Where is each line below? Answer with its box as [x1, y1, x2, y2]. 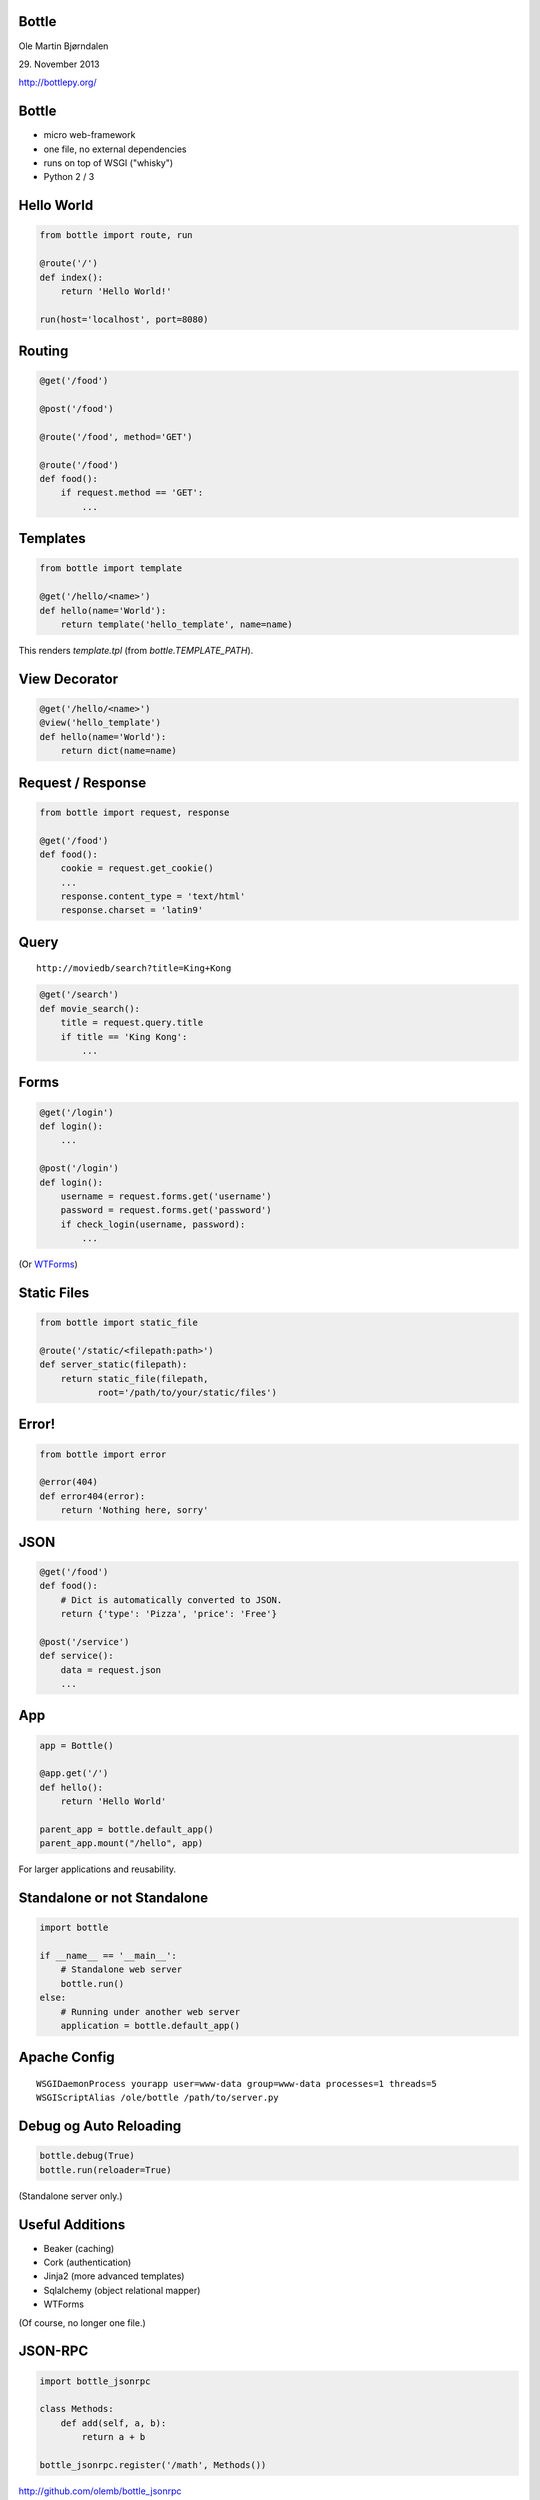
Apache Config [18, 2049, 115, 2066]
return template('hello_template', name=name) [60, 618, 294, 630]
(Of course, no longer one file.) [18, 2316, 147, 2329]
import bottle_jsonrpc [39, 2375, 151, 2387]
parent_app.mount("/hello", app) [39, 1838, 204, 1849]
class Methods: [39, 2403, 114, 2415]
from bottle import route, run [39, 230, 194, 241]
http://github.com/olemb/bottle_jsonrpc [18, 2485, 182, 2497]
